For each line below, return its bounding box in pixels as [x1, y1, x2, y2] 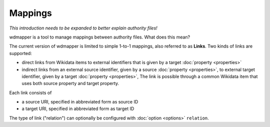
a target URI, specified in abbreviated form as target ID [21, 105, 134, 112]
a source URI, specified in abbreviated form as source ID [21, 99, 138, 105]
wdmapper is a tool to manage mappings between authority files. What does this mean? [9, 34, 190, 40]
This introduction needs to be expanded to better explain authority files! [9, 25, 157, 31]
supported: [9, 50, 32, 56]
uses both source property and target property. [21, 80, 119, 86]
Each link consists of [9, 89, 52, 95]
